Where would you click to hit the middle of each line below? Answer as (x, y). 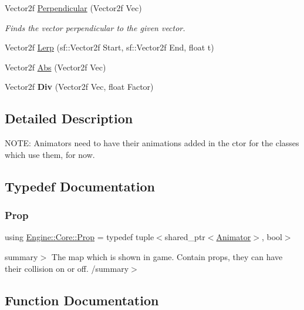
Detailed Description (69, 118)
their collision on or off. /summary (67, 268)
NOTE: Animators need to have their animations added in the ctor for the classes (152, 143)
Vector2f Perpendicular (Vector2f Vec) (73, 8)
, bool (272, 237)
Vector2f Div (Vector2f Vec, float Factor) (79, 87)
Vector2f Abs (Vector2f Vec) (55, 67)
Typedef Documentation (80, 186)
